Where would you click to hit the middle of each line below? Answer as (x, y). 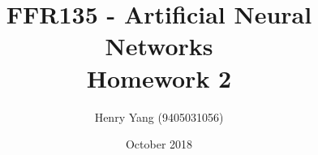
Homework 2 (159, 77)
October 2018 (159, 144)
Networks (159, 46)
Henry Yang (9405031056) (159, 116)
